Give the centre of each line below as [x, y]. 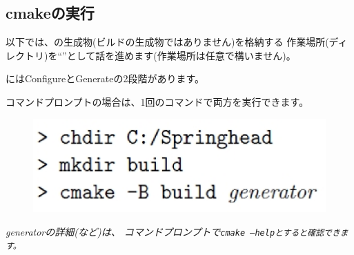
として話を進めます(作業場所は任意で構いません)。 [181, 55]
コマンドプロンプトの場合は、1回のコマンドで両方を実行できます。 [157, 101]
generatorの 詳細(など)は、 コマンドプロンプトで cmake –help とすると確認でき [173, 231]
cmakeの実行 [50, 13]
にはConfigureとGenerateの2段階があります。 [105, 78]
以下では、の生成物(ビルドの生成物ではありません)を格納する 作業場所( [167, 42]
